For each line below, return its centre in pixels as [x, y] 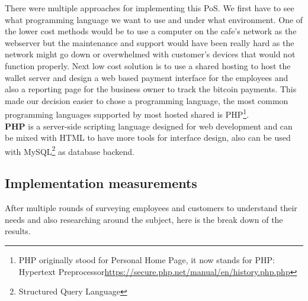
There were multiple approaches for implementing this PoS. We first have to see [150, 8]
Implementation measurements [101, 183]
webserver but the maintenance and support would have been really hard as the [150, 42]
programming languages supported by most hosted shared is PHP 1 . [127, 113]
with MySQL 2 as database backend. [70, 150]
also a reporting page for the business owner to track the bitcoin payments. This [151, 89]
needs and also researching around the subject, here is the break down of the [144, 219]
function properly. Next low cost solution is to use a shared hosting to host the [148, 65]
